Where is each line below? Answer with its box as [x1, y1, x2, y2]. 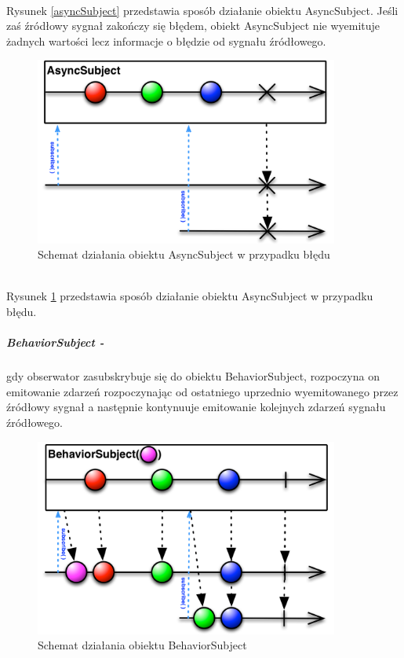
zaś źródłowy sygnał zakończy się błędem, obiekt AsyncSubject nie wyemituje [6, 17, 380, 34]
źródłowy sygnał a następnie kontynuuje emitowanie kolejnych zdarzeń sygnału [6, 399, 386, 415]
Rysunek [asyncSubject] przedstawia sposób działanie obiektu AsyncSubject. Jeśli [6, 2, 399, 18]
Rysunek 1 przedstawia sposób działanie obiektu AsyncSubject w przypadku [6, 288, 373, 304]
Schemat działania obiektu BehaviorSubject [38, 637, 247, 653]
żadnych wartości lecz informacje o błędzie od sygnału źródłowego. [6, 32, 326, 49]
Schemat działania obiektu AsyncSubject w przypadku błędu [38, 246, 330, 263]
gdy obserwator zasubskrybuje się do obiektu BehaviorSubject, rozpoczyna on [6, 368, 380, 384]
